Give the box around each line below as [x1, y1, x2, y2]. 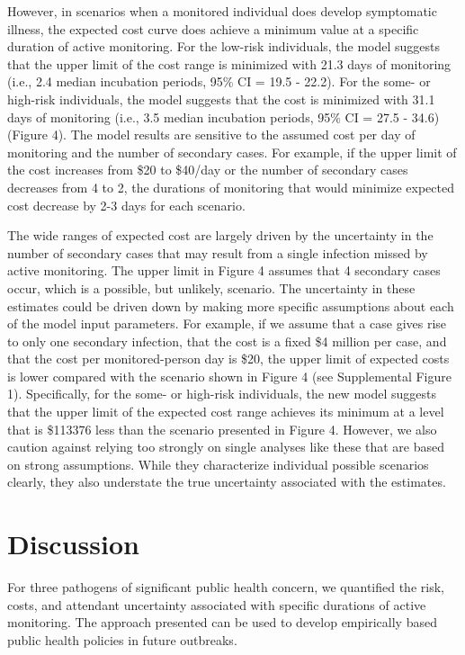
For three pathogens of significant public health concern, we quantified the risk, [7, 578, 444, 597]
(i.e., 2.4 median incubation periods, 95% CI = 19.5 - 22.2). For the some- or [7, 72, 431, 91]
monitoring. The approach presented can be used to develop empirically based [7, 613, 437, 632]
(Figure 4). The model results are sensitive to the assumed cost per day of [7, 125, 416, 144]
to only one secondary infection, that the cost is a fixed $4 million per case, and [7, 331, 447, 350]
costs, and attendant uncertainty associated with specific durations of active [7, 595, 426, 614]
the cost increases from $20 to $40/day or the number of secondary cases [7, 160, 408, 179]
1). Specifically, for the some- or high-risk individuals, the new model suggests [7, 384, 436, 403]
